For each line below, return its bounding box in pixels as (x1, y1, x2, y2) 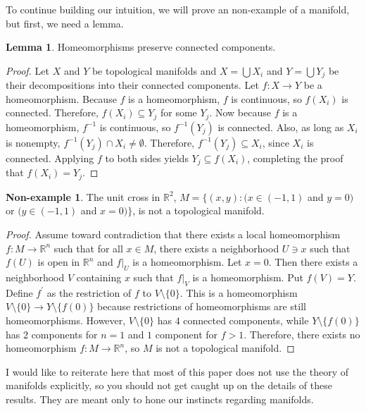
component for (155, 326, 218, 341)
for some (160, 105, 197, 120)
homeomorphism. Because (6, 91, 117, 106)
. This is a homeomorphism (179, 285, 298, 300)
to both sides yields (105, 150, 189, 165)
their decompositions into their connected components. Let (6, 78, 259, 92)
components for (31, 326, 98, 341)
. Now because (209, 105, 271, 120)
